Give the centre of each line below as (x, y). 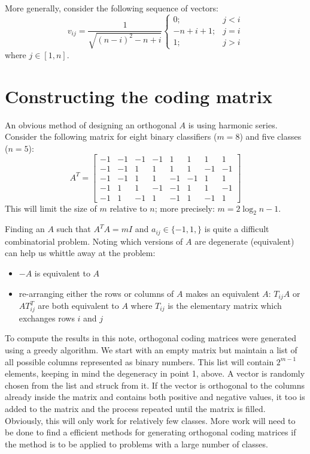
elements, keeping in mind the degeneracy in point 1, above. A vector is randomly (155, 373)
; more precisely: (185, 208)
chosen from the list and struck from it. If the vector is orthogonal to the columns (155, 385)
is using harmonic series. (233, 124)
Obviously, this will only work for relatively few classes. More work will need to (150, 420)
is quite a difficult (237, 229)
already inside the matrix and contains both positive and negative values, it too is (155, 397)
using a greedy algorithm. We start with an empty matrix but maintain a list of (151, 349)
